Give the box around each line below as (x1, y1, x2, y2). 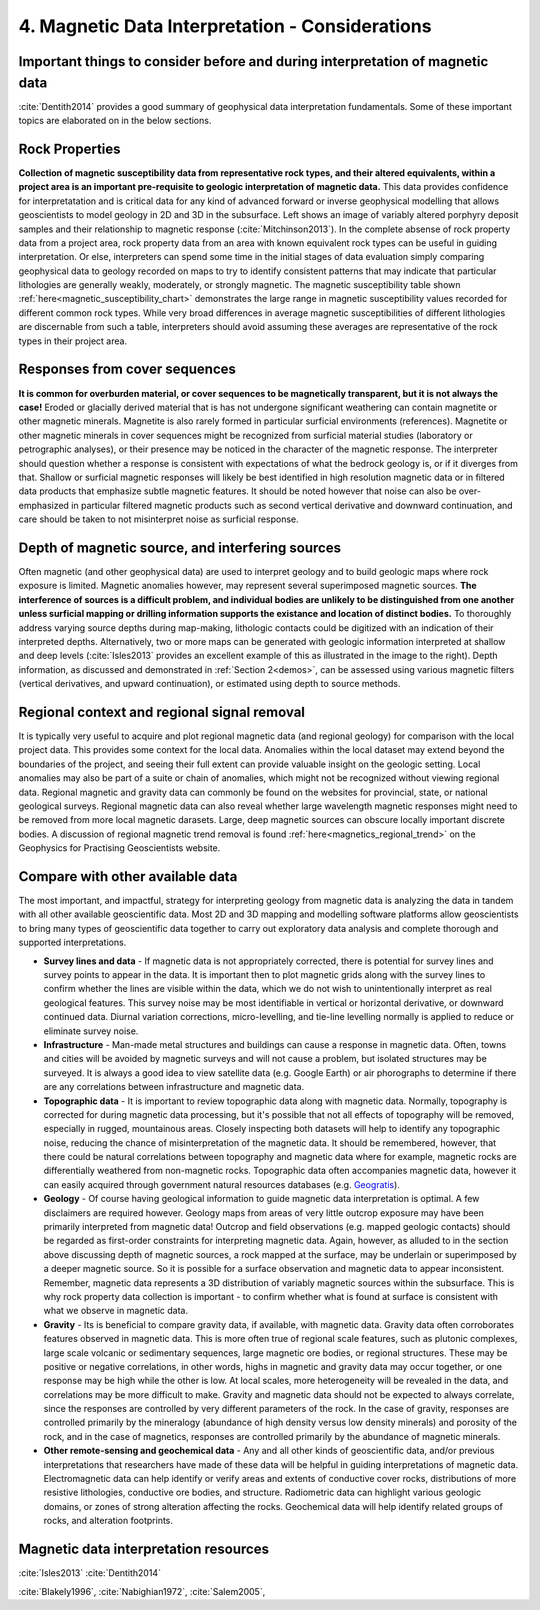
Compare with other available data (18, 868, 238, 885)
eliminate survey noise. (43, 1025, 139, 1037)
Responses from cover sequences (18, 361, 237, 378)
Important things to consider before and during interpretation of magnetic (18, 53, 489, 70)
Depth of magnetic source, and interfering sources (18, 539, 342, 556)
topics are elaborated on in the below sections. (18, 115, 212, 127)
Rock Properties (18, 140, 121, 157)
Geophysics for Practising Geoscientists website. (18, 842, 221, 854)
